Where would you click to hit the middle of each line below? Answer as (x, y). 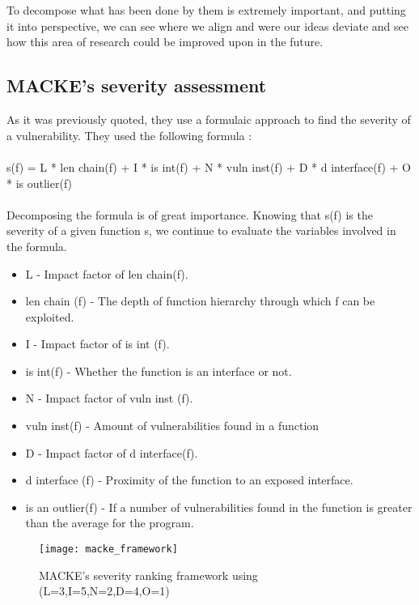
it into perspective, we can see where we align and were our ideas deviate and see (207, 26)
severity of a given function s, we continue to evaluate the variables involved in (201, 230)
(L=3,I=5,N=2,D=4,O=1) (104, 591)
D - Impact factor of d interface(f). (112, 452)
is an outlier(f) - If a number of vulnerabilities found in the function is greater (219, 507)
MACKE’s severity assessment (137, 85)
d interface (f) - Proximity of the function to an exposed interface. (189, 480)
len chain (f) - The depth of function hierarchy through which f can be (200, 301)
